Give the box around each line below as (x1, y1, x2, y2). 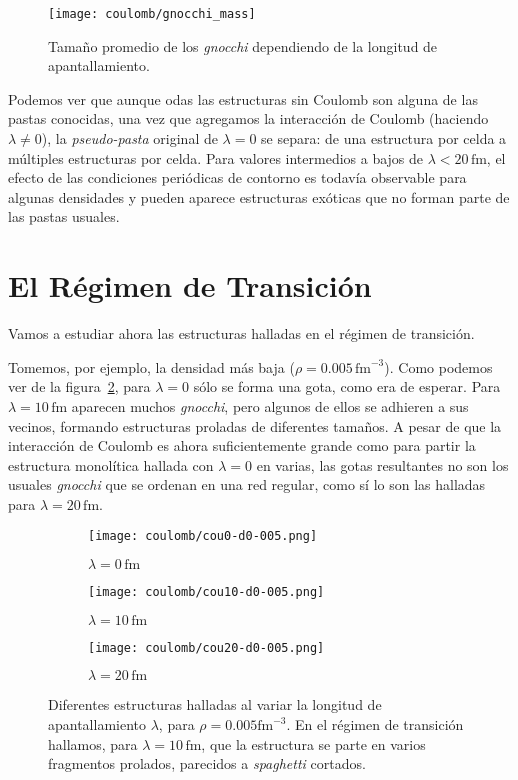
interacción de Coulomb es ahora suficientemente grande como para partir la (8, 435, 476, 456)
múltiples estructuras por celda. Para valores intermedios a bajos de (8, 147, 424, 168)
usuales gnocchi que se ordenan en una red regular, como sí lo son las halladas (8, 474, 486, 495)
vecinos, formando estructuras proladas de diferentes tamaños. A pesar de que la (8, 415, 502, 436)
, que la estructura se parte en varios (201, 733, 426, 754)
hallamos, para (48, 733, 138, 754)
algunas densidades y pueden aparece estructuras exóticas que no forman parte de (8, 186, 510, 207)
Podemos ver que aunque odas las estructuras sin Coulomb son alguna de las (8, 88, 478, 109)
